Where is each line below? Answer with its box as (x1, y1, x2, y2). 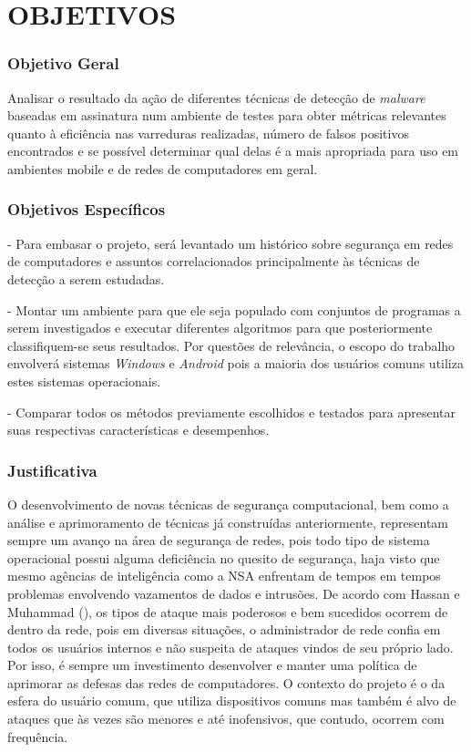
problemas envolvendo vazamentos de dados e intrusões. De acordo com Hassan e (7, 583, 460, 603)
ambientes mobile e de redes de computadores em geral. (7, 159, 318, 178)
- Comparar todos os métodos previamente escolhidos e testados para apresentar (7, 402, 456, 421)
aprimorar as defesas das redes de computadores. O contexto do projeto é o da (7, 673, 445, 692)
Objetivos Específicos (7, 198, 166, 221)
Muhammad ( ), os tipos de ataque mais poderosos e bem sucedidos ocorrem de (7, 602, 448, 621)
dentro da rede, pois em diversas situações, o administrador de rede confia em (7, 620, 441, 639)
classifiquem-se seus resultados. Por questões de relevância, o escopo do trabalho (7, 335, 456, 355)
